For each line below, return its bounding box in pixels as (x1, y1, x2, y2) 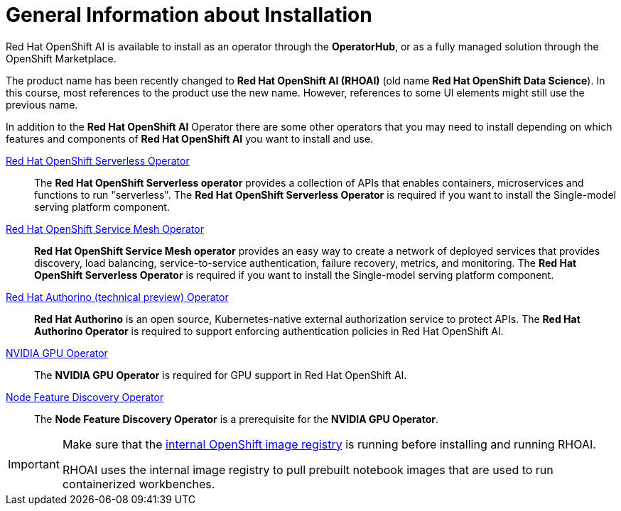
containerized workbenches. (62, 476, 215, 491)
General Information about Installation (6, 3, 372, 27)
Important (8, 456, 60, 471)
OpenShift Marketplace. (6, 52, 117, 65)
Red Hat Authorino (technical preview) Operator (6, 290, 229, 303)
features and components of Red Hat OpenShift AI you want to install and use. (6, 132, 374, 145)
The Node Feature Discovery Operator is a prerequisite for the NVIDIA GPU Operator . (34, 412, 439, 425)
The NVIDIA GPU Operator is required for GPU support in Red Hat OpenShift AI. (34, 368, 407, 381)
